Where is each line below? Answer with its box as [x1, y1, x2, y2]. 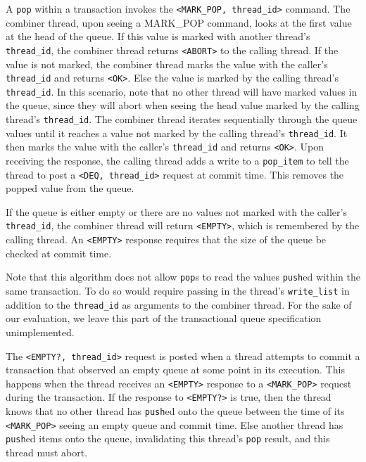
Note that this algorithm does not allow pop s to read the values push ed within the [6, 269, 360, 284]
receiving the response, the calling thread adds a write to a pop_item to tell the [6, 153, 349, 167]
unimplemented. [6, 324, 75, 339]
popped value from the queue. [6, 181, 134, 195]
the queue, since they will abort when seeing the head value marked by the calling [6, 98, 360, 113]
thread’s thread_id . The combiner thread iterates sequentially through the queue [6, 112, 358, 126]
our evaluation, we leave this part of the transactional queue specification [6, 311, 322, 326]
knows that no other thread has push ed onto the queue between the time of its [6, 404, 345, 418]
